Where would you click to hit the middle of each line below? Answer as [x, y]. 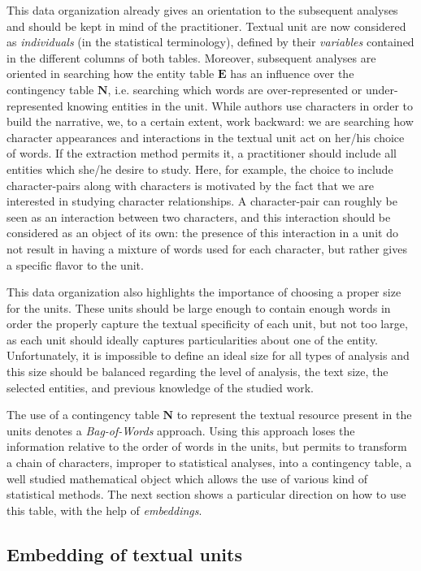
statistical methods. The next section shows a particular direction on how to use [206, 494]
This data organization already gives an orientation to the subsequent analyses [202, 10]
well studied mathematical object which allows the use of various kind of [187, 478]
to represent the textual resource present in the [294, 415]
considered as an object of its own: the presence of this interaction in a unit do [202, 233]
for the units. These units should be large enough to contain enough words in [199, 307]
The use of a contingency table [83, 415]
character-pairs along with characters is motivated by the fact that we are [190, 185]
